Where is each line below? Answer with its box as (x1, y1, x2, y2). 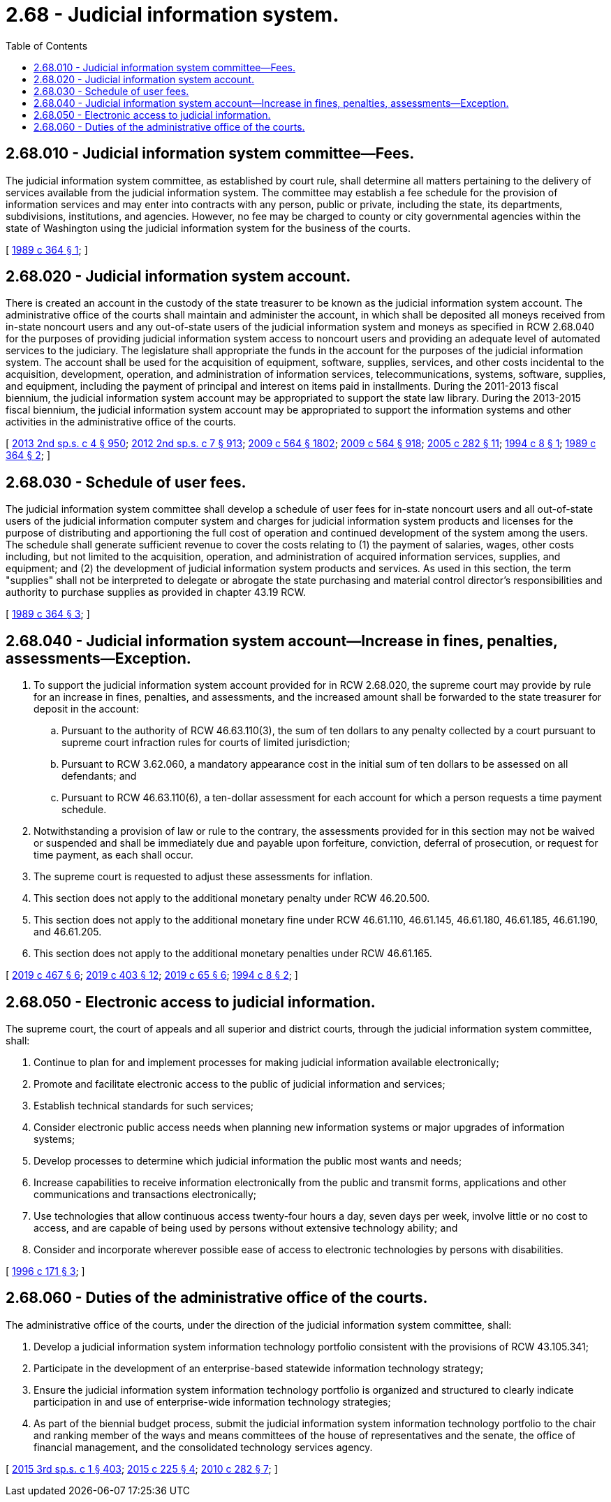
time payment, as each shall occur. (34, 849, 193, 861)
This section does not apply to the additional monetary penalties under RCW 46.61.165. (34, 947, 432, 960)
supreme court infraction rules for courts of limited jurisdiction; (61, 736, 351, 749)
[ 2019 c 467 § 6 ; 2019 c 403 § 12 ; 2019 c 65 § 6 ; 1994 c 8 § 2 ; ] (6, 969, 298, 982)
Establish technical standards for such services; (34, 1099, 254, 1111)
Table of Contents (6, 39, 88, 52)
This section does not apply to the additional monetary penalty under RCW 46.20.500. (34, 892, 430, 905)
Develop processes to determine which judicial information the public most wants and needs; (34, 1154, 462, 1167)
